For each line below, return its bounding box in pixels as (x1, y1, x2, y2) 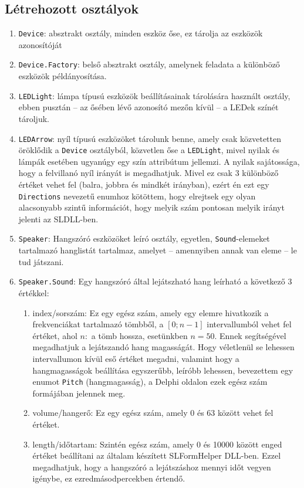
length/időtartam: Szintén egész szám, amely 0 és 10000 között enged (32, 438, 282, 450)
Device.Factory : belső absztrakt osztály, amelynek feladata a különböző (18, 58, 280, 70)
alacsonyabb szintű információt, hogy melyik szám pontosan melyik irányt (18, 201, 285, 213)
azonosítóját (18, 38, 62, 50)
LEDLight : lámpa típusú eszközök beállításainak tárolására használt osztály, (18, 89, 291, 101)
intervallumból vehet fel (207, 318, 292, 330)
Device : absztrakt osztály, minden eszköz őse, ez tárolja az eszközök (18, 27, 263, 39)
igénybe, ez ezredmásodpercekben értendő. (32, 472, 185, 484)
